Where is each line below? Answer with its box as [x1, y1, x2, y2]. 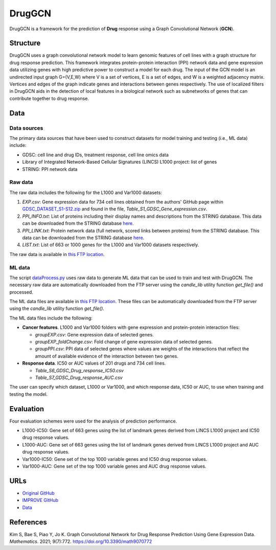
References [9, 518, 47, 526]
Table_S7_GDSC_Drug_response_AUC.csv [35, 374, 123, 380]
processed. [9, 289, 33, 295]
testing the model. [9, 391, 48, 397]
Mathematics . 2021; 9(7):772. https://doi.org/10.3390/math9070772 [9, 538, 152, 545]
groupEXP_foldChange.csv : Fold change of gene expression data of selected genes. [35, 339, 213, 345]
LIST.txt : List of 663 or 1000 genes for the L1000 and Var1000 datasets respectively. [22, 242, 199, 248]
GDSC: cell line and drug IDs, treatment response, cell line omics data [22, 152, 169, 158]
